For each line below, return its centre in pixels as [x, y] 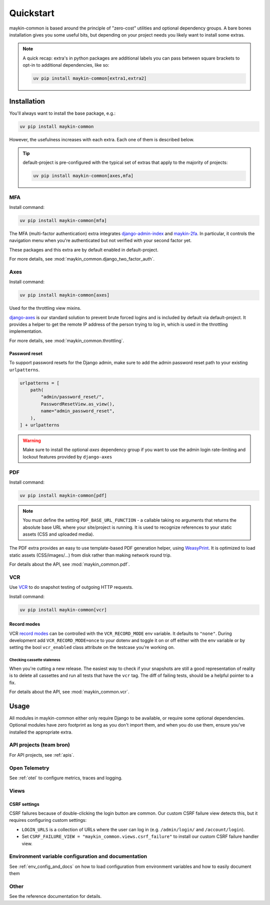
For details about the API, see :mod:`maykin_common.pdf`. [69, 564]
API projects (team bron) [39, 745]
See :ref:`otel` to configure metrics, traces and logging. [66, 778]
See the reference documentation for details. [55, 896]
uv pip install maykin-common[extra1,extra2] [90, 78]
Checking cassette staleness [35, 660]
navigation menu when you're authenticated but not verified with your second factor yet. [100, 241]
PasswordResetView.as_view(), [78, 404]
